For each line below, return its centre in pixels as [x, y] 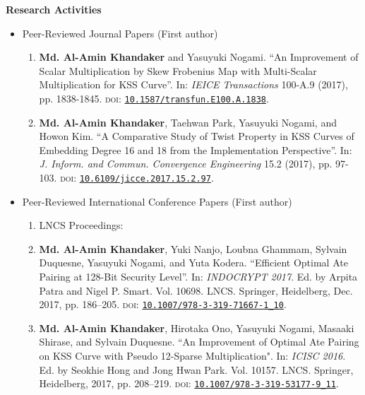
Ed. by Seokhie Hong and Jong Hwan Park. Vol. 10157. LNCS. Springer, [196, 369]
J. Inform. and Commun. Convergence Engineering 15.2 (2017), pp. [186, 164]
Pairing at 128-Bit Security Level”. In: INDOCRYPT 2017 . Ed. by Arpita [198, 277]
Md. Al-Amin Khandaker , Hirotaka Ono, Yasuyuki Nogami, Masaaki [197, 328]
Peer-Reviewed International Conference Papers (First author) [157, 201]
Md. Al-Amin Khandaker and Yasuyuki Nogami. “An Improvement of [199, 57]
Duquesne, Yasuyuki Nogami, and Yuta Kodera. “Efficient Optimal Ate [193, 263]
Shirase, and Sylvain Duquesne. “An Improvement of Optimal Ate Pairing [199, 342]
